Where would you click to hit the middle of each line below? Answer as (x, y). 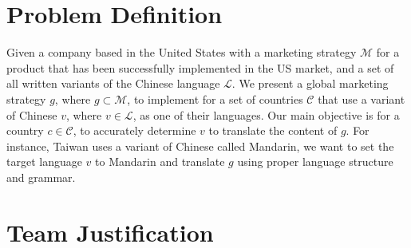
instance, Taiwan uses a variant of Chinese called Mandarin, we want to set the (200, 146)
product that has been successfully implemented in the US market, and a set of (200, 67)
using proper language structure (315, 161)
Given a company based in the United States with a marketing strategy (182, 52)
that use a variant (362, 98)
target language (44, 161)
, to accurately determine (134, 130)
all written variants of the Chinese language (113, 83)
